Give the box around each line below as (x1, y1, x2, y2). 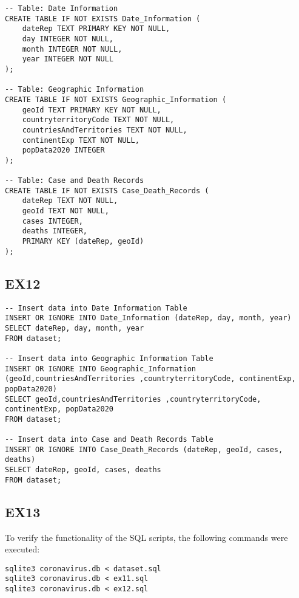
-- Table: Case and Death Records (5, 176, 144, 185)
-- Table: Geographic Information (5, 85, 144, 94)
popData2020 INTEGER (22, 146, 105, 155)
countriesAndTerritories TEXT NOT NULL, (22, 125, 187, 134)
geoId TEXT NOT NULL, (22, 207, 109, 216)
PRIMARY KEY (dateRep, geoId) (22, 237, 144, 246)
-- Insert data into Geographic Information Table (5, 354, 213, 363)
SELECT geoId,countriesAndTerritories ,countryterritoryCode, (5, 394, 261, 404)
